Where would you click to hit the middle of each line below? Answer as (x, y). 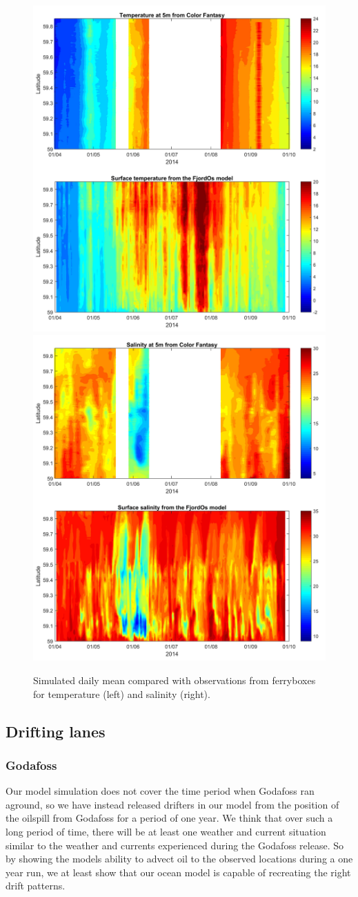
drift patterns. (36, 886)
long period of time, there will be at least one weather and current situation (166, 831)
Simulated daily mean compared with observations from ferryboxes (175, 680)
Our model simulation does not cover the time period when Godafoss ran (160, 791)
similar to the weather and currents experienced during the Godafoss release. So (175, 845)
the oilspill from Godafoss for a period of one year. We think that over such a (169, 818)
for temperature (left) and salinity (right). (122, 693)
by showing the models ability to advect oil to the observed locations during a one (179, 859)
